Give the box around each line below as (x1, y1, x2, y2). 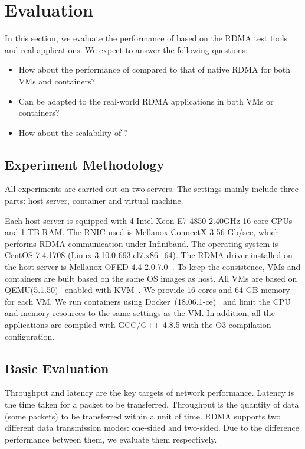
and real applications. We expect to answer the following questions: (5, 43, 248, 56)
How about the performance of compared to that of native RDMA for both (18, 63, 291, 76)
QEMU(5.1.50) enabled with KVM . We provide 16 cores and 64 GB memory (5, 284, 290, 296)
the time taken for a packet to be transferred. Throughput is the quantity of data (5, 398, 299, 410)
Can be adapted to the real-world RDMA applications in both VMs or (18, 95, 274, 107)
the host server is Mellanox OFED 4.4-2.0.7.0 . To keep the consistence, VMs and (5, 261, 301, 273)
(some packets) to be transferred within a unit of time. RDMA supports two (5, 409, 281, 422)
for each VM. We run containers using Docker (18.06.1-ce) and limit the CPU (5, 295, 291, 307)
